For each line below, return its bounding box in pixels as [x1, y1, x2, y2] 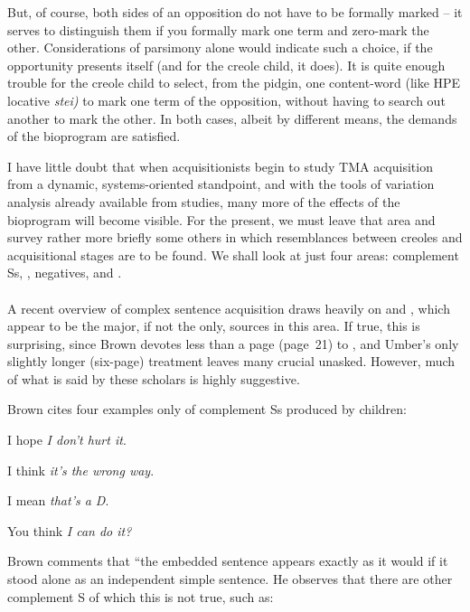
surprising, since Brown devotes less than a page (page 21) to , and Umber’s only [7, 334, 459, 353]
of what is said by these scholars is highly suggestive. [7, 369, 300, 388]
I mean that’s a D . [7, 491, 109, 510]
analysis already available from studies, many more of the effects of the [7, 192, 400, 211]
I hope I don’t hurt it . [7, 430, 127, 449]
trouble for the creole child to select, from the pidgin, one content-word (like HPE [7, 73, 461, 92]
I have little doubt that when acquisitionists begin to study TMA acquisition [7, 156, 433, 175]
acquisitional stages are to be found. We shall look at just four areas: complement [7, 245, 459, 264]
